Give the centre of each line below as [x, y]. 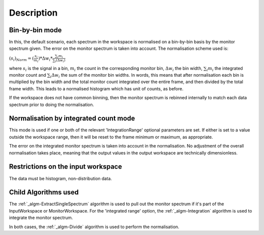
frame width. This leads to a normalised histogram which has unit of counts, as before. [96, 88]
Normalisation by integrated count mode [72, 118]
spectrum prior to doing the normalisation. [52, 105]
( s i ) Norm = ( [22, 59]
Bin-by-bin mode [35, 30]
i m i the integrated [225, 69]
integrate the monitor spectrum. [41, 218]
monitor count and [28, 75]
